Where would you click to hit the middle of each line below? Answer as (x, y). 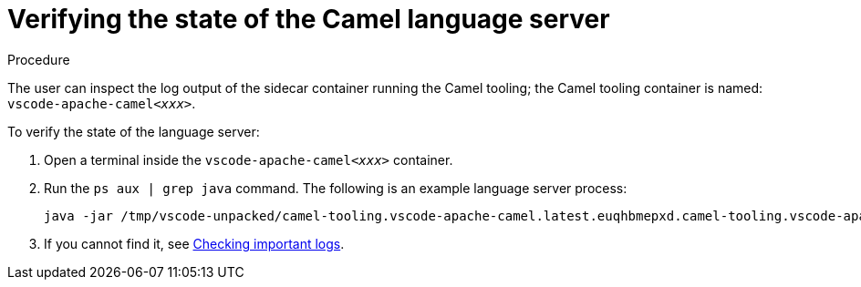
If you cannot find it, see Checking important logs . (194, 243)
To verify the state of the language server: (134, 131)
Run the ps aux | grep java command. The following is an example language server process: (336, 188)
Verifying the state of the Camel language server (309, 19)
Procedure (39, 59)
